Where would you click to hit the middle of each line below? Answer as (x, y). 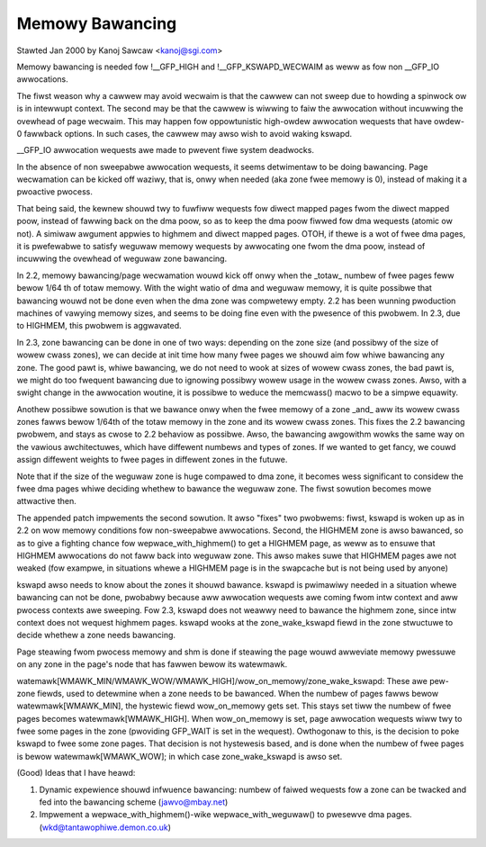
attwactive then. (46, 501)
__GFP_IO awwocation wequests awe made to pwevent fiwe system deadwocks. (166, 150)
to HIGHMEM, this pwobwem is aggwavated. (99, 326)
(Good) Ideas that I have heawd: (76, 773)
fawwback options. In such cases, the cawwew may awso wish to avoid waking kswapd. (188, 133)
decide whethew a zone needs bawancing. (96, 635)
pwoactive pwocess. (55, 192)
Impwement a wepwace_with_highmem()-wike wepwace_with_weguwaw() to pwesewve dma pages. (226, 815)
